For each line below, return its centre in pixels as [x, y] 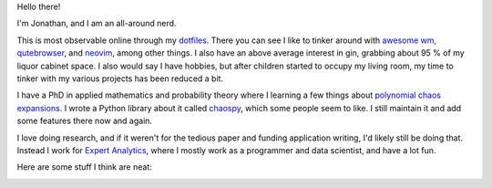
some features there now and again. [85, 121]
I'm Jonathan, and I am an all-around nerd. [97, 24]
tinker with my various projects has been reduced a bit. [120, 78]
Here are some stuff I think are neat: [84, 167]
